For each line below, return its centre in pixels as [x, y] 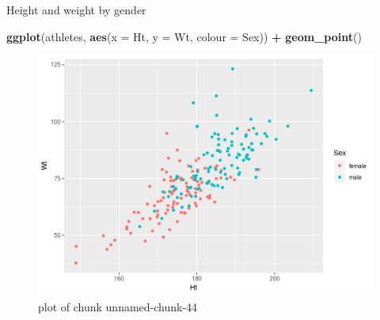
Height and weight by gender [76, 10]
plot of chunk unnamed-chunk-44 [118, 306]
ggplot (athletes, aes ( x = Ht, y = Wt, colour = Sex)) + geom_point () [184, 36]
